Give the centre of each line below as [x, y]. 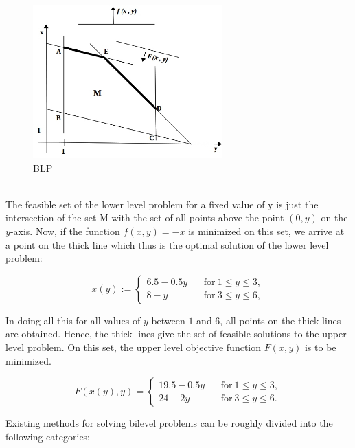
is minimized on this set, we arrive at [266, 231]
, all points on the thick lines [280, 320]
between [168, 320]
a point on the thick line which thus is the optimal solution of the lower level [167, 244]
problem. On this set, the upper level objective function [144, 347]
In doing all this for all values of [73, 320]
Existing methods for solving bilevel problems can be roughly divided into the [169, 423]
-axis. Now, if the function [65, 231]
